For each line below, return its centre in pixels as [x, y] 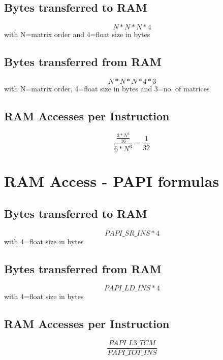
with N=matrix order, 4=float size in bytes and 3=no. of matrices [107, 88]
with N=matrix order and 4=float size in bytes [77, 34]
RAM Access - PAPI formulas [112, 181]
